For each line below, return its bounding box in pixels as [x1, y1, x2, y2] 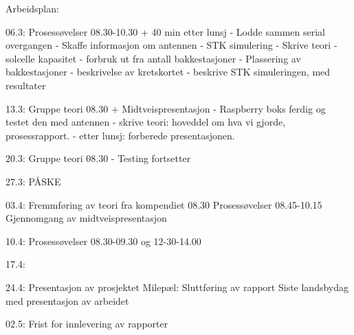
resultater [5, 78, 46, 92]
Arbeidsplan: [5, 1, 59, 15]
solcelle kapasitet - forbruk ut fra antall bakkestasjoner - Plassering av [5, 51, 301, 65]
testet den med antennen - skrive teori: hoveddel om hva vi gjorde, [5, 115, 286, 129]
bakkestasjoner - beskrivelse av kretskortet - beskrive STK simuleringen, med [5, 65, 331, 79]
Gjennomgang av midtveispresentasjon [5, 211, 167, 225]
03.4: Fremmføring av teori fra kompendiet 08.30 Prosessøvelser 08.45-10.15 [5, 197, 322, 211]
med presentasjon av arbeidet [5, 293, 129, 308]
